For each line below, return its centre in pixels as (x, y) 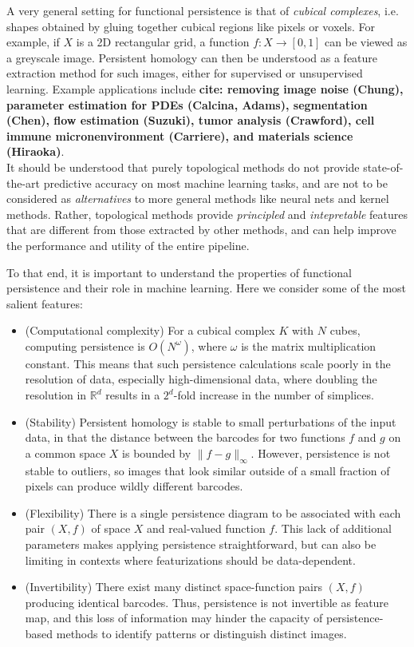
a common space (65, 453)
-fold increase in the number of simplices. (274, 395)
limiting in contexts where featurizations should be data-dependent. (190, 560)
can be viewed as (366, 42)
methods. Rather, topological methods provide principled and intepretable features (207, 214)
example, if (33, 42)
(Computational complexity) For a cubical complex (150, 330)
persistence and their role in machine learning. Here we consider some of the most (207, 288)
